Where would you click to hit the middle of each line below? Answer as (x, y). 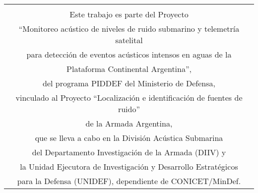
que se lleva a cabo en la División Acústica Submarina (129, 138)
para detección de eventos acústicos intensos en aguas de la (129, 54)
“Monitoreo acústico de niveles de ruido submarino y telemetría (129, 29)
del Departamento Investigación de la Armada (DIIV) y (129, 152)
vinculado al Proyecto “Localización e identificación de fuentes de (129, 97)
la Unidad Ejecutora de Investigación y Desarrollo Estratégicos (129, 166)
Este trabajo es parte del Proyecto (129, 14)
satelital (129, 40)
